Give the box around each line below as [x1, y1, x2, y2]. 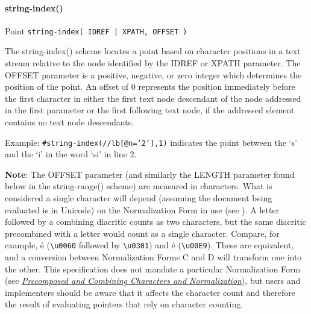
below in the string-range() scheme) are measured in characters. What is [5, 180, 272, 192]
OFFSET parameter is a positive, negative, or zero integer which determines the [5, 68, 302, 81]
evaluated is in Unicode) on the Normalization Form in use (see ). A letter [5, 203, 280, 216]
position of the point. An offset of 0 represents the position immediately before [5, 80, 295, 93]
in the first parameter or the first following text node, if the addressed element [5, 104, 295, 116]
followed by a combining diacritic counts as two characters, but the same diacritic [5, 215, 306, 228]
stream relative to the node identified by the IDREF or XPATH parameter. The [5, 57, 301, 69]
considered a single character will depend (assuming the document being [5, 192, 272, 204]
